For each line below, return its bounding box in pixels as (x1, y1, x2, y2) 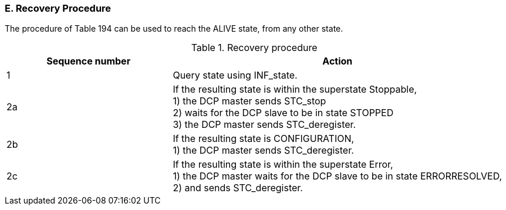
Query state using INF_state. (173, 69, 298, 82)
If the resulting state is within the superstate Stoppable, (173, 83, 417, 96)
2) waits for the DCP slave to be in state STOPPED (173, 107, 394, 119)
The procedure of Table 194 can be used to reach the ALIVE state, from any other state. (5, 23, 343, 34)
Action (322, 55, 353, 67)
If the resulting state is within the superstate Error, (173, 158, 393, 171)
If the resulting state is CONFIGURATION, (173, 133, 355, 145)
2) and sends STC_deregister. (173, 182, 303, 194)
